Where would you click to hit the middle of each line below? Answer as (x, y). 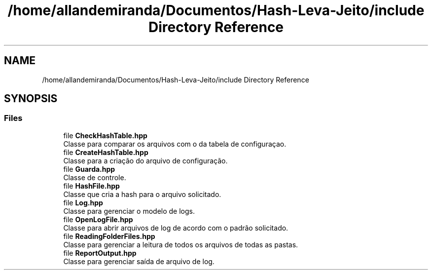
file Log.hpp (83, 202)
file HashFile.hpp (91, 186)
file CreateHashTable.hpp (106, 152)
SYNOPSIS (31, 99)
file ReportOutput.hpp (100, 253)
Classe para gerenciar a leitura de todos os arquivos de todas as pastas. (181, 244)
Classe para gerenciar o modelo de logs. (129, 211)
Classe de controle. (95, 177)
